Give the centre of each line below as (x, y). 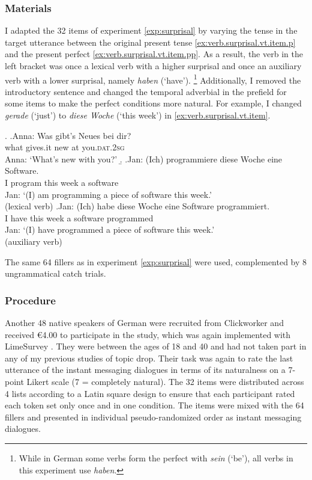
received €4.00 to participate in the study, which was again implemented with (148, 334)
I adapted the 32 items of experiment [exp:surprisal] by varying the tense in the (151, 30)
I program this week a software (62, 182)
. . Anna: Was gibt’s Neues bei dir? (68, 135)
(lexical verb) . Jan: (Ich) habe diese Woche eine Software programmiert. (137, 206)
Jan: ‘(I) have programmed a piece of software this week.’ (110, 229)
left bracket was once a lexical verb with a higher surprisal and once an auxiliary (153, 66)
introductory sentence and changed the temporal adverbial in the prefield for (146, 91)
